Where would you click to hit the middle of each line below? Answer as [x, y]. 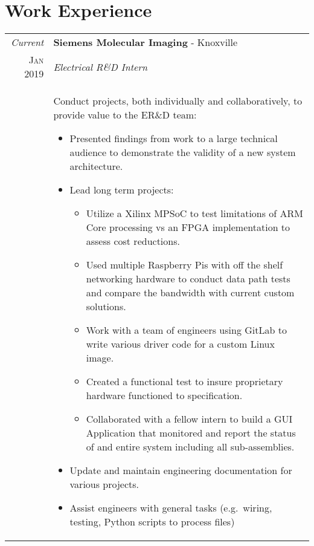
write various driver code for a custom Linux [180, 344]
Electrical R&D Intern [101, 67]
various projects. [104, 484]
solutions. [106, 307]
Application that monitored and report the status [191, 433]
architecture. [96, 166]
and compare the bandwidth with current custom [190, 293]
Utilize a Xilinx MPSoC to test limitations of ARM [195, 213]
